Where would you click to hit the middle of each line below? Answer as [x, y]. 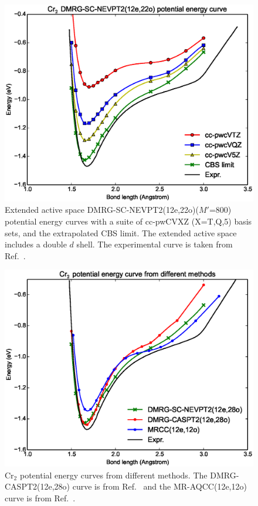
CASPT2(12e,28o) [38, 486]
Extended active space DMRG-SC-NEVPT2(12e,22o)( [102, 210]
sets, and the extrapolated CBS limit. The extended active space [121, 232]
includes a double [36, 244]
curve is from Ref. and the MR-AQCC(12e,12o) [159, 486]
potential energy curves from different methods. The [113, 475]
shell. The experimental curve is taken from [155, 244]
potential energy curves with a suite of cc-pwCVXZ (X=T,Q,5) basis [128, 221]
